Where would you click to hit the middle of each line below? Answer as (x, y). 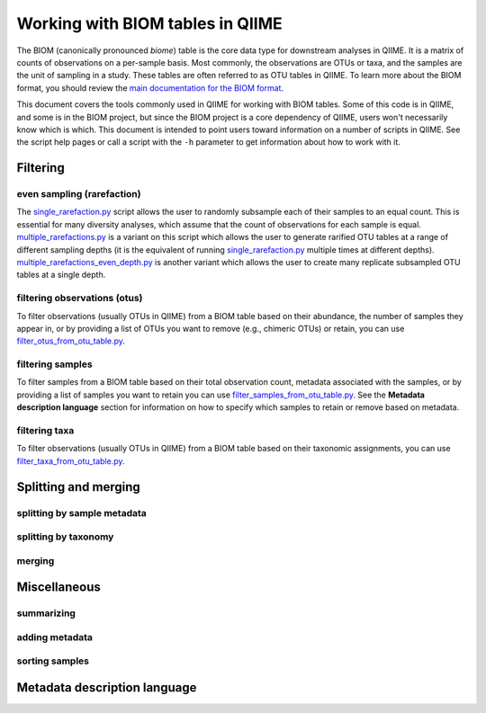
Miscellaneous (58, 588)
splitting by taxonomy (65, 537)
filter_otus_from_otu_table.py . (71, 341)
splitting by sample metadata (82, 512)
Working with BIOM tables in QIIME (149, 23)
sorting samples (53, 661)
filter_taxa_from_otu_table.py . (71, 461)
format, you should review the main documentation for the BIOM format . (150, 88)
